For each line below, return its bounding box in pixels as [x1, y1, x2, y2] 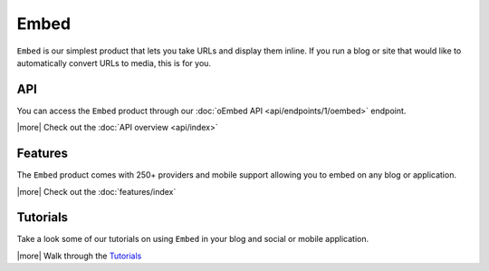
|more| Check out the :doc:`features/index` [16, 186, 177, 197]
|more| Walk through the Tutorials [16, 250, 142, 261]
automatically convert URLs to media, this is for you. [16, 57, 212, 68]
